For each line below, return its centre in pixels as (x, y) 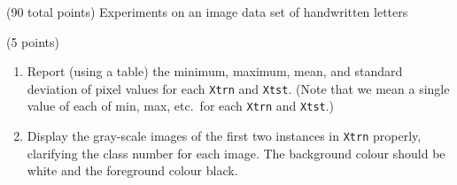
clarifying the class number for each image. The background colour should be (236, 153)
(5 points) (33, 41)
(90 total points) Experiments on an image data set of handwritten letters (207, 12)
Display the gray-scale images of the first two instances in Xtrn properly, (224, 136)
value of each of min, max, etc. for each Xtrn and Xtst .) (181, 106)
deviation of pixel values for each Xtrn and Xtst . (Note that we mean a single (238, 88)
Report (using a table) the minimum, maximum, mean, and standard (215, 71)
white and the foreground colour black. (132, 170)
